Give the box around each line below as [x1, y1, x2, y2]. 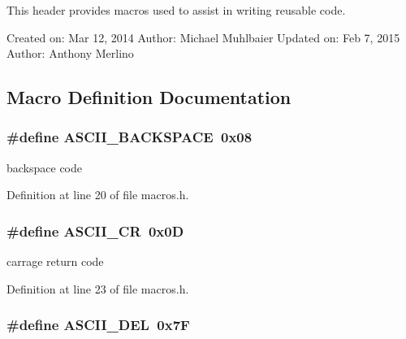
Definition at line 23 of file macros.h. [6, 280, 189, 297]
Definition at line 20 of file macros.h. [6, 186, 189, 203]
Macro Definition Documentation [6, 85, 292, 110]
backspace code [6, 159, 83, 176]
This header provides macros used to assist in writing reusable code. [6, 2, 346, 18]
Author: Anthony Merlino [6, 45, 134, 62]
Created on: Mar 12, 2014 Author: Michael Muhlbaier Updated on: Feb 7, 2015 [6, 28, 400, 46]
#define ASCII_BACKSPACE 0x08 [6, 127, 253, 147]
